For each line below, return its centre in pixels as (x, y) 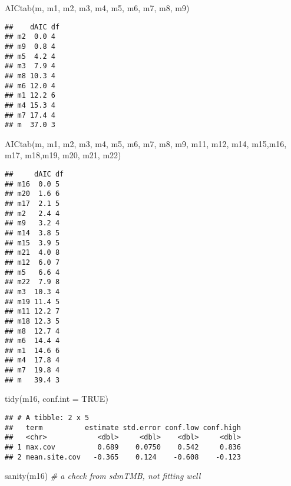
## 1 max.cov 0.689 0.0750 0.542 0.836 (123, 447)
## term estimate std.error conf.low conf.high (123, 427)
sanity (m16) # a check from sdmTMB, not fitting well (103, 476)
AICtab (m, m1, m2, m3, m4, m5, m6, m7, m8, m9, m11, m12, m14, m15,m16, (146, 143)
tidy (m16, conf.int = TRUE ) (57, 399)
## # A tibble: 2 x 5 (47, 418)
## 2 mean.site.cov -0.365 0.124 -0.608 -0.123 (123, 457)
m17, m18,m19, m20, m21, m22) (63, 155)
